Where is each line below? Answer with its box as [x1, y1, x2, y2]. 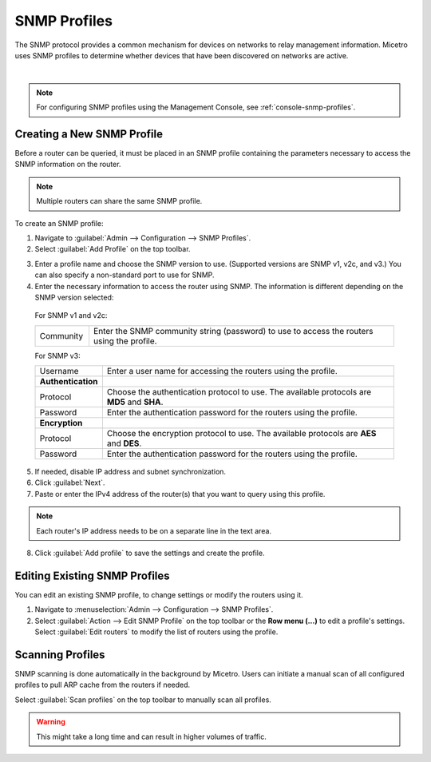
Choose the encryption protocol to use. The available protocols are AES [106, 428, 377, 439]
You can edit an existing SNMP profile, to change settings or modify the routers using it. [14, 589, 303, 599]
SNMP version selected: [34, 292, 114, 302]
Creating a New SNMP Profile [14, 127, 164, 141]
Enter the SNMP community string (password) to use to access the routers [93, 325, 374, 336]
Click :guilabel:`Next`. [34, 478, 105, 487]
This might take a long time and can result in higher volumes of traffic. [36, 732, 267, 741]
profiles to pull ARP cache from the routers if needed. [14, 680, 191, 690]
